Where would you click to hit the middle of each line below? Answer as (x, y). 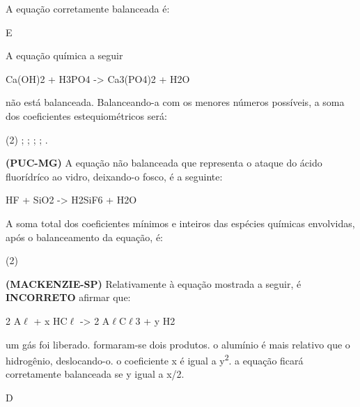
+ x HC (50, 320)
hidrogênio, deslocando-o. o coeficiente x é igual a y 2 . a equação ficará (155, 359)
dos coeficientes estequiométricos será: (86, 115)
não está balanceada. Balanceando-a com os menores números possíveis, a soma (175, 102)
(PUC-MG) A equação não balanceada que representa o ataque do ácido (164, 163)
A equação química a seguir (64, 55)
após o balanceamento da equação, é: (85, 237)
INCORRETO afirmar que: (68, 297)
